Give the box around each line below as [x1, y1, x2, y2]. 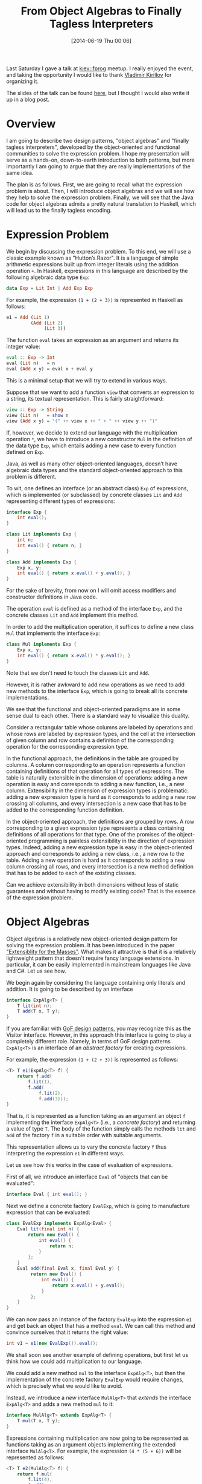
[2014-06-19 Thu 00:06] [71, 37, 131, 44]
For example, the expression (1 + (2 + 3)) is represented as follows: [6, 1056, 178, 1063]
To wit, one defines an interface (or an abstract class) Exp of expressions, [6, 484, 189, 491]
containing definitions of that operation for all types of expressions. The [6, 767, 185, 775]
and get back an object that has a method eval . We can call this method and [6, 1322, 196, 1330]
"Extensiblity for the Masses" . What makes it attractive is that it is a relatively [6, 948, 197, 955]
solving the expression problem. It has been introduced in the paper [6, 941, 175, 948]
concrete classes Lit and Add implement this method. [6, 611, 139, 619]
